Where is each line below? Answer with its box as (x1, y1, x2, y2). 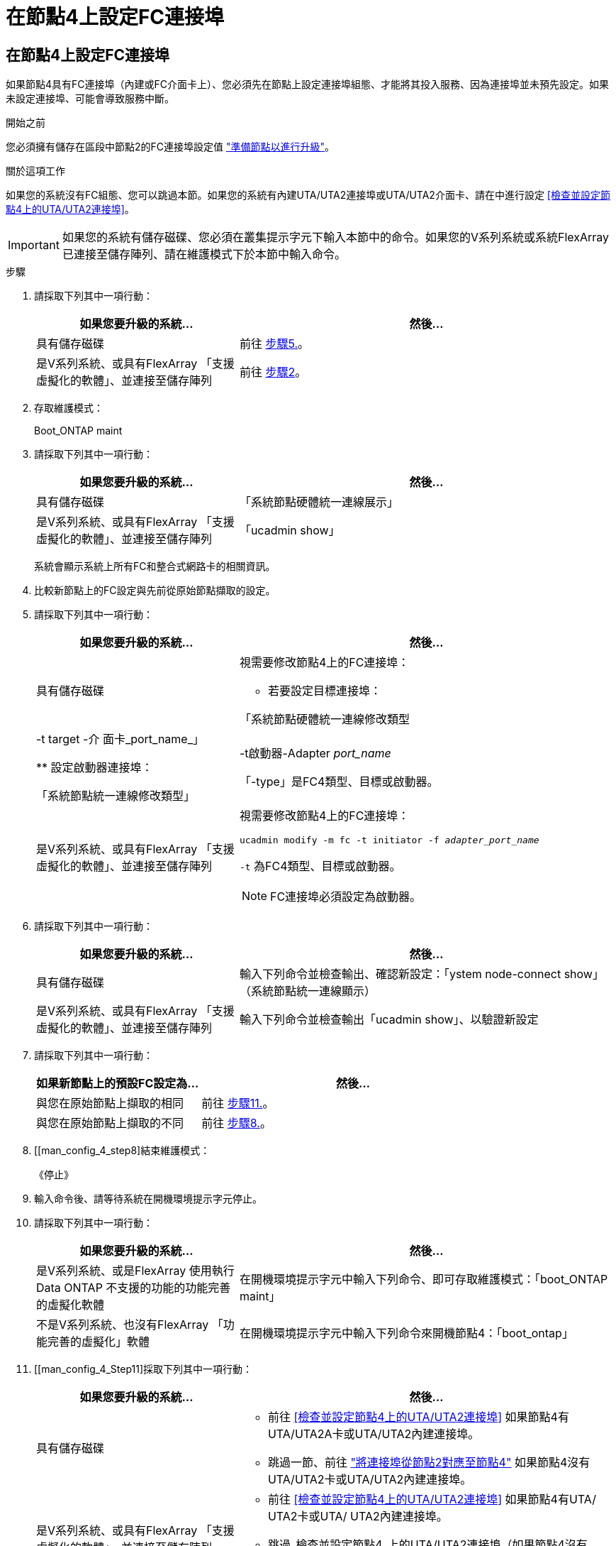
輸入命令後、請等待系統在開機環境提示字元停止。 (34, 1193, 262, 1205)
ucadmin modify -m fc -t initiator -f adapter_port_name (239, 835, 539, 846)
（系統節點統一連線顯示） (239, 984, 376, 999)
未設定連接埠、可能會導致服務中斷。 (6, 92, 174, 105)
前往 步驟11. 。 (201, 1096, 274, 1111)
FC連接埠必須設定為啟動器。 (269, 889, 422, 904)
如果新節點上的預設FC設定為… (36, 1076, 199, 1091)
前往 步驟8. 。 (201, 1116, 271, 1131)
